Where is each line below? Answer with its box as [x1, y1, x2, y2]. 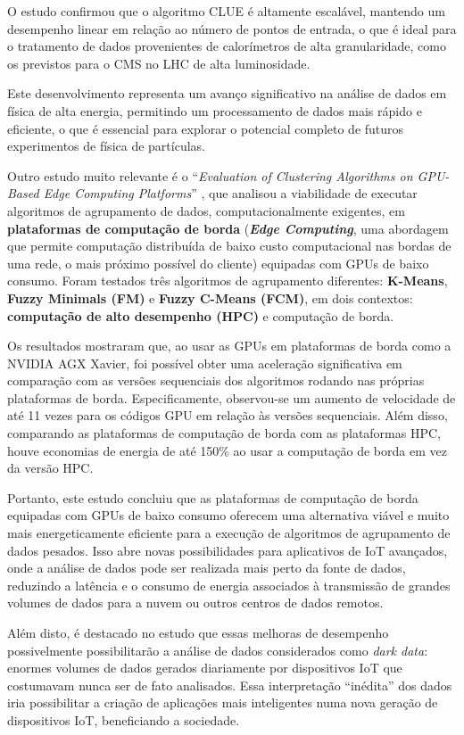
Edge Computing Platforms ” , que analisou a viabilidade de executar [43, 184, 418, 202]
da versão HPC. [7, 458, 94, 477]
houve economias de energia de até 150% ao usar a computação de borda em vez [7, 441, 447, 459]
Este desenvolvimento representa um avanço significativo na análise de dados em [7, 84, 447, 103]
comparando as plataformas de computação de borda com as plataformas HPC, [7, 424, 441, 442]
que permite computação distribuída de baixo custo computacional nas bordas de [7, 236, 452, 255]
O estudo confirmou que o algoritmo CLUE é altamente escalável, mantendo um [7, 2, 445, 20]
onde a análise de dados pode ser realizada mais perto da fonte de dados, [7, 558, 406, 577]
